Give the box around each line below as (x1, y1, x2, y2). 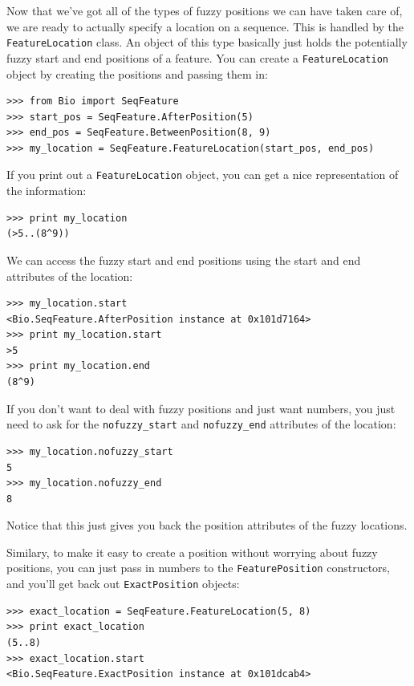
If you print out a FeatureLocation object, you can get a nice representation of (6, 166, 399, 183)
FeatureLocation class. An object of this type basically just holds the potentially (6, 34, 408, 51)
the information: (6, 182, 87, 199)
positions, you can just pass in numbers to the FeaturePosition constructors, (6, 559, 390, 576)
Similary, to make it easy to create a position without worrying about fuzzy (6, 543, 378, 560)
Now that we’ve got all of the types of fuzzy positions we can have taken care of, (6, 2, 403, 18)
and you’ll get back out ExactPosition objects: (6, 575, 240, 592)
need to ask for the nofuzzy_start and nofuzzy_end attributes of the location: (6, 416, 396, 432)
